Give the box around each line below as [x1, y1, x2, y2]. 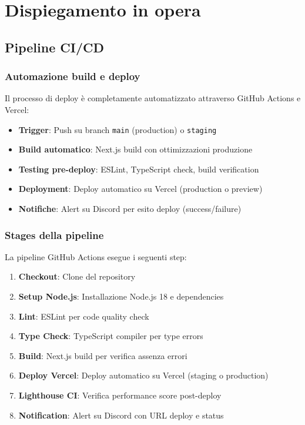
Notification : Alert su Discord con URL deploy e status [18, 409, 224, 421]
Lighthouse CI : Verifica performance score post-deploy [18, 389, 222, 401]
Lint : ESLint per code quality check [18, 310, 149, 322]
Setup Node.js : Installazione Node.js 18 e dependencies [18, 290, 224, 302]
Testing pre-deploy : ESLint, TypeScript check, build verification [18, 162, 259, 175]
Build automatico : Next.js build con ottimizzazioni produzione [18, 143, 253, 155]
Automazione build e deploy [5, 69, 140, 84]
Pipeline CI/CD [5, 38, 104, 56]
